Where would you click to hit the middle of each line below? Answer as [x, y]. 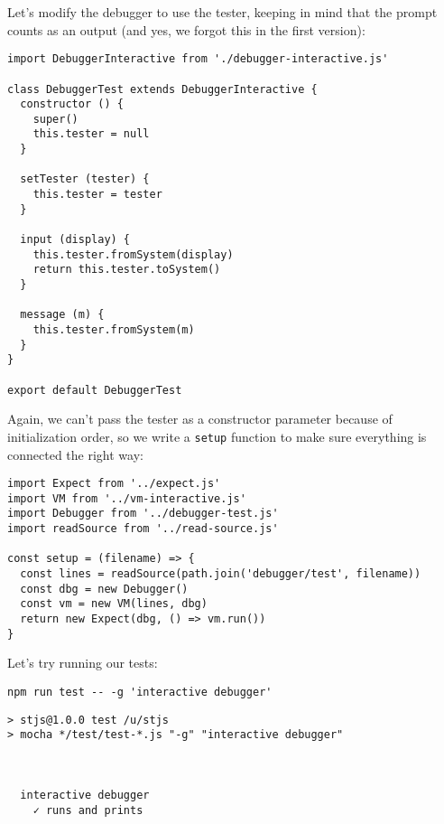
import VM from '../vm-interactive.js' [127, 498]
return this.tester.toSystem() [127, 270]
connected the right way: [75, 454]
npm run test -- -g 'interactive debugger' [140, 692]
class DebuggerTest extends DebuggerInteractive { [162, 89]
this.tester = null [91, 134]
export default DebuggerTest [95, 390]
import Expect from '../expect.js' [114, 484]
